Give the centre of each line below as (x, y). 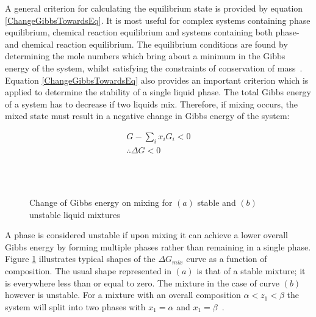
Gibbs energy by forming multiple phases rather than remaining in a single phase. (158, 246)
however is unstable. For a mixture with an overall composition (123, 295)
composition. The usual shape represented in (88, 270)
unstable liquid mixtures (75, 214)
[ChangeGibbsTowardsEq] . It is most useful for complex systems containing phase (158, 20)
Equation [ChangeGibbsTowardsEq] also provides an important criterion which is (157, 80)
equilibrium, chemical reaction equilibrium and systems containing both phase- (152, 32)
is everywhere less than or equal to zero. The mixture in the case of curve (142, 282)
